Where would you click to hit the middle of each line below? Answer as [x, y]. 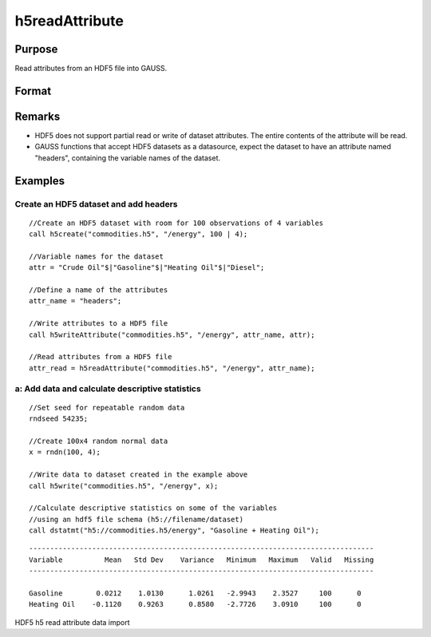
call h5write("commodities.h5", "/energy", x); [124, 486]
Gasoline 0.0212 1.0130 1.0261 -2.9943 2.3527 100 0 [195, 593]
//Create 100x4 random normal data [99, 441]
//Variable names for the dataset [96, 256]
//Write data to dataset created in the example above [138, 475]
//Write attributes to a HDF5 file [99, 324]
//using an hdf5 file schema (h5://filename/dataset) [136, 519]
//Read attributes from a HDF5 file [101, 357]
